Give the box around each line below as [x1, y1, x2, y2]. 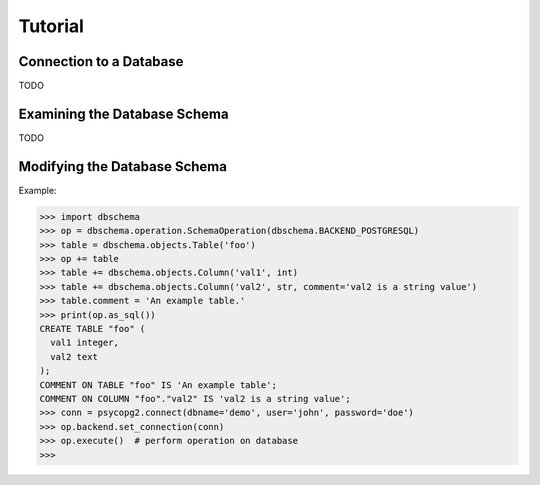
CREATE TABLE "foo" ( [39, 323, 146, 334]
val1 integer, [50, 337, 120, 349]
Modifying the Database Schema [18, 158, 227, 175]
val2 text [50, 351, 99, 362]
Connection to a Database [18, 53, 184, 70]
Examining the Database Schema [18, 105, 229, 122]
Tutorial [18, 15, 85, 37]
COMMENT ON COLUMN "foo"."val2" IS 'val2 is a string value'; [39, 393, 351, 404]
